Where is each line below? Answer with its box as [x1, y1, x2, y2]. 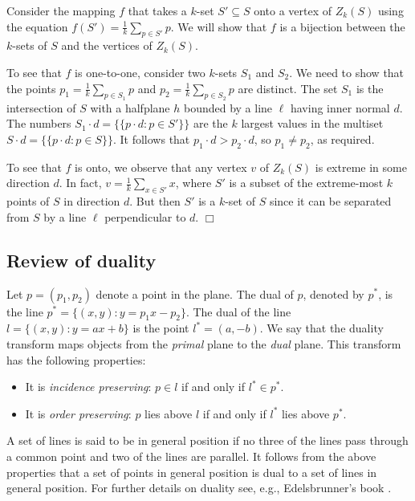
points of [6, 193, 50, 210]
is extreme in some [315, 158, 407, 175]
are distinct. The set [238, 79, 338, 96]
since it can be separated [269, 193, 392, 210]
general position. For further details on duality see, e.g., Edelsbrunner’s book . [6, 479, 392, 496]
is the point [132, 320, 189, 336]
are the [193, 115, 228, 132]
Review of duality [6, 247, 157, 272]
